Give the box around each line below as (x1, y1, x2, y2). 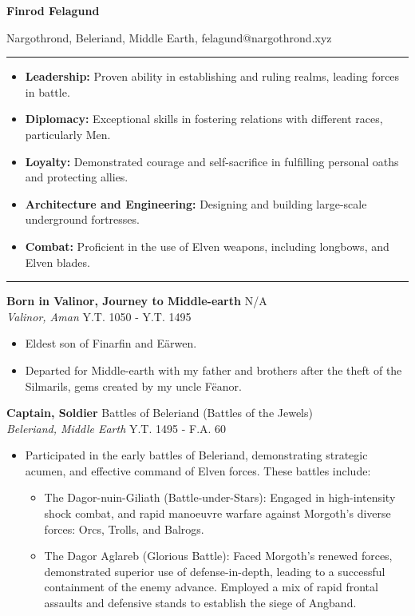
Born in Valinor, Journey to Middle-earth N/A (6, 292, 267, 309)
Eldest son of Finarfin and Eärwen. (25, 335, 197, 352)
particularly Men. (25, 125, 111, 142)
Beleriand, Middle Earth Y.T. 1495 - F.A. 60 (6, 419, 227, 436)
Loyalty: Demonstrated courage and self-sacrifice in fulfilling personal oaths (25, 153, 399, 169)
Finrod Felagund (6, 2, 100, 18)
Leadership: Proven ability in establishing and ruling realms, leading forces (25, 68, 400, 85)
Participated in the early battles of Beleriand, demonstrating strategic (25, 447, 368, 463)
